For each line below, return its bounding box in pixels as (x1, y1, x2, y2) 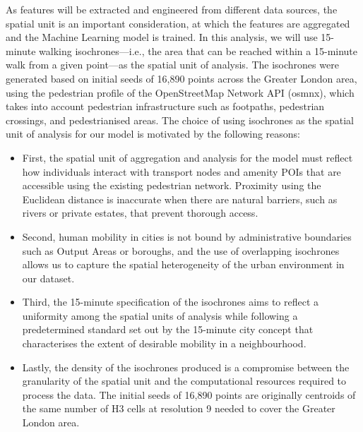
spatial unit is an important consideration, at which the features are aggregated (6, 16, 350, 30)
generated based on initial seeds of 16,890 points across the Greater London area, (6, 71, 357, 85)
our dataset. (22, 270, 75, 285)
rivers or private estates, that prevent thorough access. (22, 205, 258, 220)
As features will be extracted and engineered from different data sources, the (6, 2, 338, 16)
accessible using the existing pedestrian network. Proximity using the (22, 178, 321, 193)
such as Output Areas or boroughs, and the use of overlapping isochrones (22, 243, 340, 258)
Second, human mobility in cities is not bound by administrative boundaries (22, 229, 352, 244)
